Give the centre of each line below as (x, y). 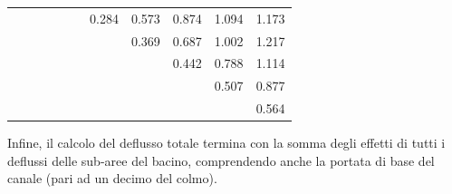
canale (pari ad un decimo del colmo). (112, 178)
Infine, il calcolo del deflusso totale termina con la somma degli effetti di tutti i (226, 143)
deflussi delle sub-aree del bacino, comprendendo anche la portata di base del (221, 160)
